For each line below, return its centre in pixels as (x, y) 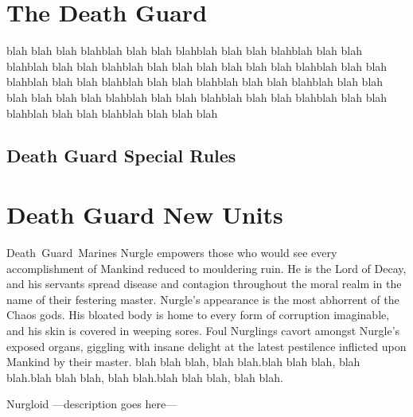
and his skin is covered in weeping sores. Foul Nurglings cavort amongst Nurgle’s (203, 330)
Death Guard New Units (145, 214)
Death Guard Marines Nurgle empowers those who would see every (172, 252)
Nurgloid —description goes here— (92, 404)
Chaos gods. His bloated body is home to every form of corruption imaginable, (198, 315)
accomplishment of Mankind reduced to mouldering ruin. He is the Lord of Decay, (206, 268)
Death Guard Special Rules (121, 156)
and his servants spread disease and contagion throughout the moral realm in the (204, 284)
